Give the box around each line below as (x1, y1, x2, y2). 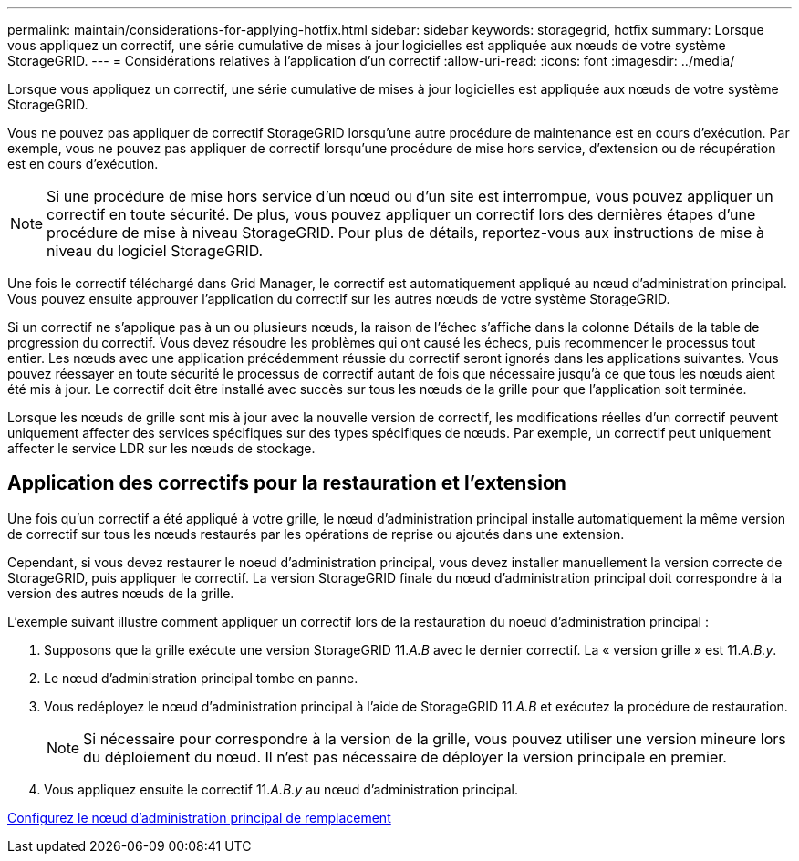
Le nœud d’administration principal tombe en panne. (44, 669, 358, 686)
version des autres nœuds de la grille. (7, 585, 234, 601)
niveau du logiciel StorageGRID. (47, 242, 264, 260)
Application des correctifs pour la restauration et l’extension (7, 472, 566, 495)
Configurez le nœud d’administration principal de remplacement (7, 809, 391, 825)
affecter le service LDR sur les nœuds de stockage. (7, 441, 316, 456)
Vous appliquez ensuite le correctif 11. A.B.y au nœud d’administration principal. (44, 781, 519, 797)
